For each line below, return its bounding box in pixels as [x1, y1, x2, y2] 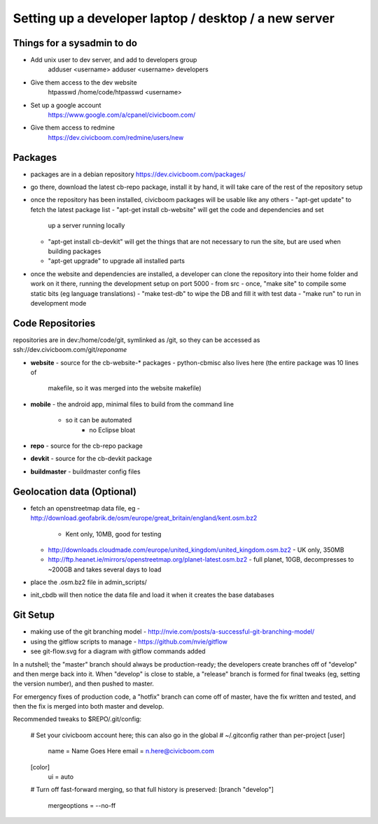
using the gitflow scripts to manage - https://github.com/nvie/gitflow [30, 637, 227, 646]
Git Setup [13, 609, 55, 621]
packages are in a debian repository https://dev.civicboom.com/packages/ [30, 170, 246, 178]
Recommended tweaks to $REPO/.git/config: [13, 715, 141, 723]
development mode [30, 299, 87, 307]
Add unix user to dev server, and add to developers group [30, 56, 197, 64]
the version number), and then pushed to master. [13, 679, 154, 688]
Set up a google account [30, 101, 101, 109]
